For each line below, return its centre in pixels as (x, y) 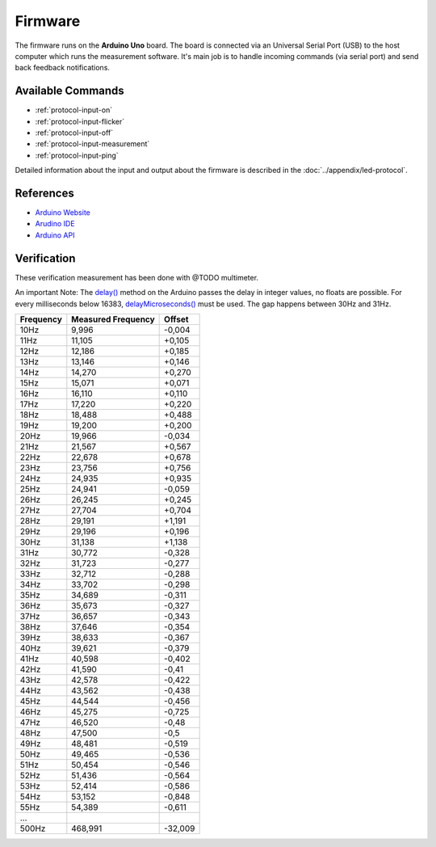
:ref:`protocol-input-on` (74, 110)
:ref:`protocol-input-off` (74, 133)
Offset (176, 319)
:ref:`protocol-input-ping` (77, 155)
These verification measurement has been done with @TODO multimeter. (136, 277)
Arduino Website (63, 213)
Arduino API (55, 235)
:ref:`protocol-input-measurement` (92, 144)
